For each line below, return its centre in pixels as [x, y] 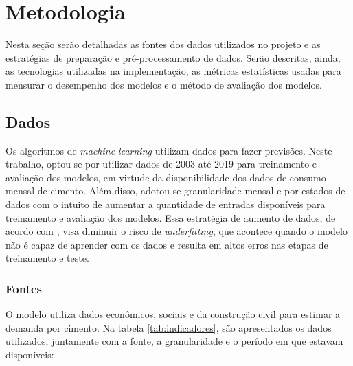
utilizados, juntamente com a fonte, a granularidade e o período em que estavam [174, 341]
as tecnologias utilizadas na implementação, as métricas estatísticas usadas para [173, 71]
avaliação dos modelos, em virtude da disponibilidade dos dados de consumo [166, 177]
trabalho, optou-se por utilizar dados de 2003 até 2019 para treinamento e [161, 164]
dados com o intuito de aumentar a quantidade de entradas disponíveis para [166, 204]
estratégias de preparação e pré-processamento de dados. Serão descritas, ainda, [173, 57]
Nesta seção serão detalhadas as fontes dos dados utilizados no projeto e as [163, 44]
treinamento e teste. [47, 258]
